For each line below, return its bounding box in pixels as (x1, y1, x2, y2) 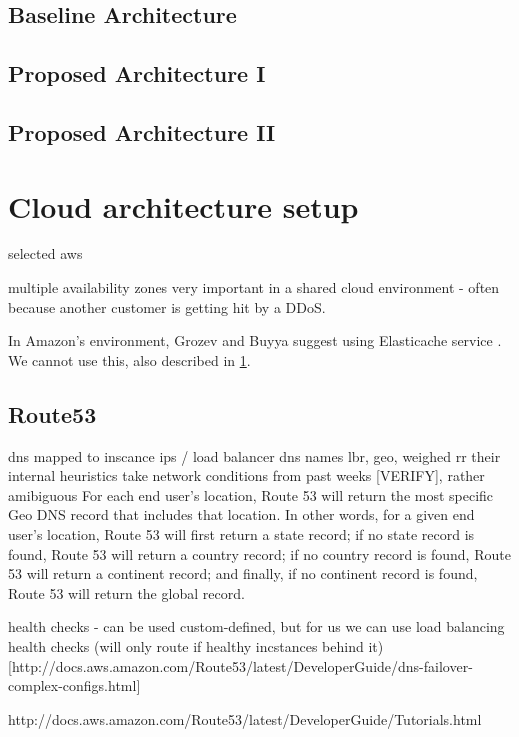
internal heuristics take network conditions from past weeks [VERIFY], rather (8, 465, 485, 486)
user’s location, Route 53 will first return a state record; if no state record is (8, 524, 475, 545)
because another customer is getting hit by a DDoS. (8, 296, 326, 317)
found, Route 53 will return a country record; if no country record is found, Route (8, 543, 511, 564)
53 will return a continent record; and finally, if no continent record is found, (8, 563, 478, 584)
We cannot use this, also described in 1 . (8, 349, 251, 370)
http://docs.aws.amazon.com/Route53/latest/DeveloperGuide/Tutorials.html (8, 708, 482, 729)
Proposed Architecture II (8, 116, 276, 147)
